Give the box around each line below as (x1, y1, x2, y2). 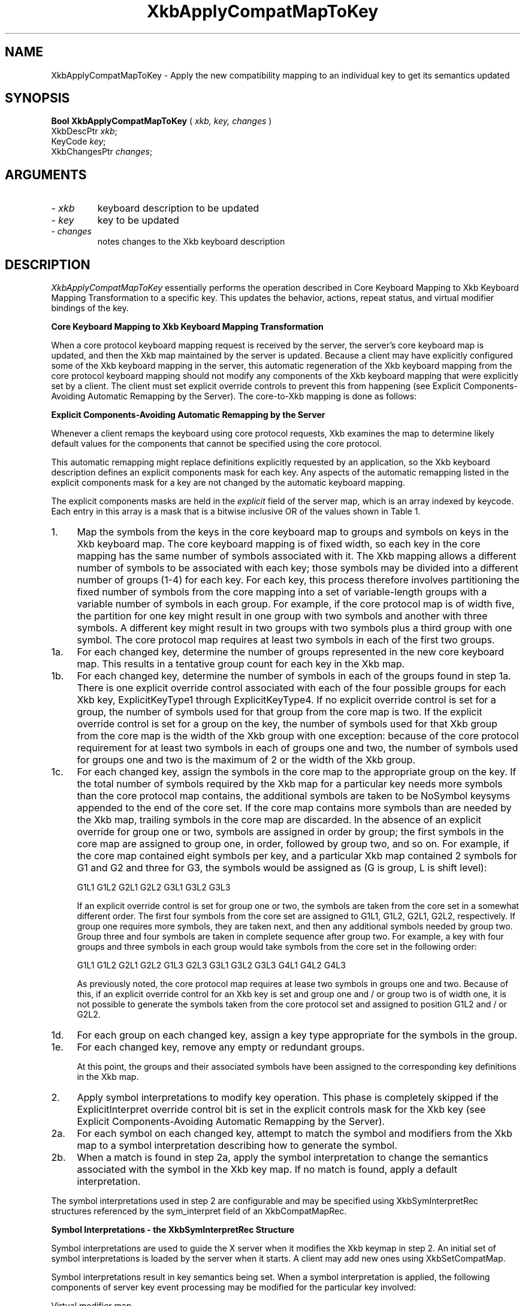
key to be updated (97, 214, 179, 227)
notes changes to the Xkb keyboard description (97, 236, 285, 247)
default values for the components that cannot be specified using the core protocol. (51, 438, 382, 449)
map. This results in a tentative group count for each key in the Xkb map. (77, 658, 405, 670)
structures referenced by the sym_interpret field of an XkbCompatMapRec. (51, 1206, 347, 1217)
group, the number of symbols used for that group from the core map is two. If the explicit (77, 706, 482, 718)
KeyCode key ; (51, 136, 106, 147)
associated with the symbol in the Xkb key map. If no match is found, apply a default (77, 1163, 457, 1176)
